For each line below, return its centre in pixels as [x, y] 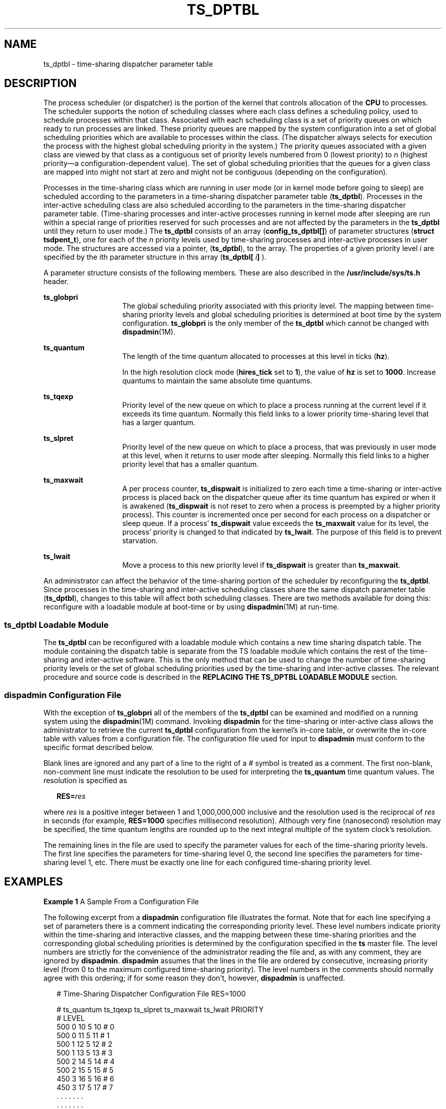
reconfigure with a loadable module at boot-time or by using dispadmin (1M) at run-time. [191, 607]
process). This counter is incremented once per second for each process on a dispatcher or [276, 515]
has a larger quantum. [159, 423]
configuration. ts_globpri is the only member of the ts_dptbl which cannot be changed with [276, 323]
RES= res [71, 796]
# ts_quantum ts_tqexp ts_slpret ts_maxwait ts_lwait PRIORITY [160, 1009]
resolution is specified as [85, 780]
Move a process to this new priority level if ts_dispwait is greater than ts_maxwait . [261, 565]
